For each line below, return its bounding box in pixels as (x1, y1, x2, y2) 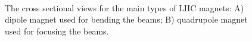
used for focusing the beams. (5, 24, 109, 37)
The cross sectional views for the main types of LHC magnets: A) (5, 1, 244, 14)
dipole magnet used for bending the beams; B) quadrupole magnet (5, 13, 248, 26)
